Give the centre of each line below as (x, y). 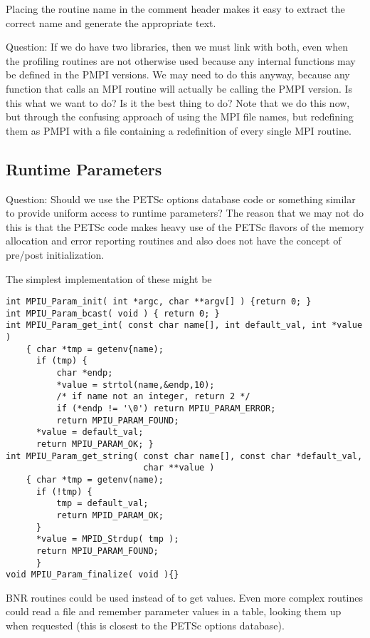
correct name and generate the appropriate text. (111, 22)
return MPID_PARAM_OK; (110, 515)
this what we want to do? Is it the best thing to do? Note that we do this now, (178, 102)
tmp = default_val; (102, 504)
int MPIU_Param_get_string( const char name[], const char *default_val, (184, 456)
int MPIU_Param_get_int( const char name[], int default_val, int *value (184, 325)
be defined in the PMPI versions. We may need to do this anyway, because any (178, 74)
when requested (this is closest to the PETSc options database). (145, 626)
